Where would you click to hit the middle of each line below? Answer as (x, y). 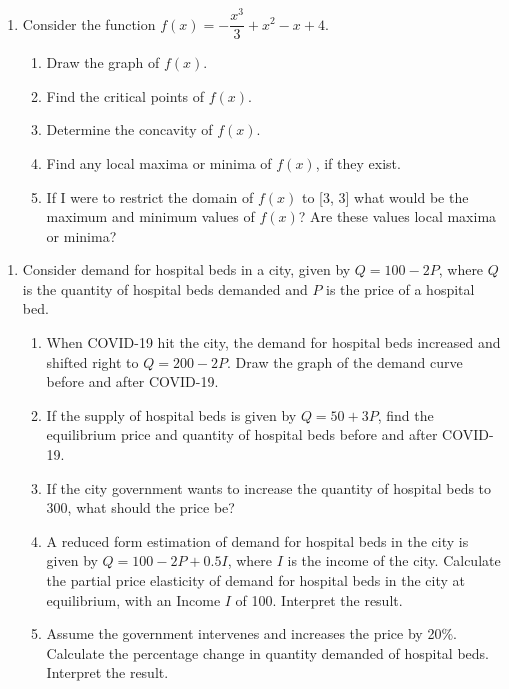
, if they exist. (358, 162)
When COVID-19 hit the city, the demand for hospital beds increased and (273, 342)
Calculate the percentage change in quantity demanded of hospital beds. (267, 652)
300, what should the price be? (140, 507)
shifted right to (92, 361)
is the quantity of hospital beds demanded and (165, 288)
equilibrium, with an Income (133, 599)
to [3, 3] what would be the (385, 196)
